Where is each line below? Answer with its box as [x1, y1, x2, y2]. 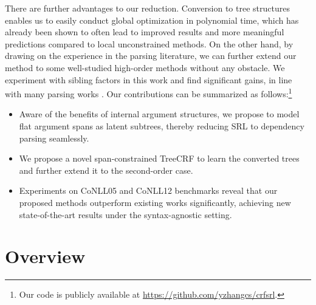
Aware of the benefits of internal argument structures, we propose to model [19, 108, 300, 120]
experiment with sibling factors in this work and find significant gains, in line [5, 73, 292, 86]
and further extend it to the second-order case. [19, 163, 193, 176]
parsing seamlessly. [19, 131, 89, 144]
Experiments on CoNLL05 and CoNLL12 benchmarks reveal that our [19, 184, 278, 197]
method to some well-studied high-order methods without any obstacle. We [5, 61, 285, 74]
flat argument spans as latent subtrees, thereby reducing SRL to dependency [19, 120, 304, 132]
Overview [5, 244, 86, 269]
